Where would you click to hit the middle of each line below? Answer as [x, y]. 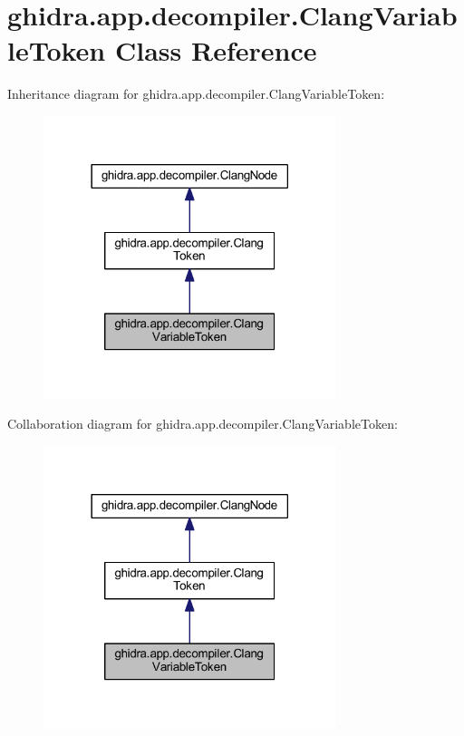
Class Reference [216, 50]
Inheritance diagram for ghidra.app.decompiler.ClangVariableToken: [196, 94]
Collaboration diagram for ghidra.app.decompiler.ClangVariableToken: [203, 424]
